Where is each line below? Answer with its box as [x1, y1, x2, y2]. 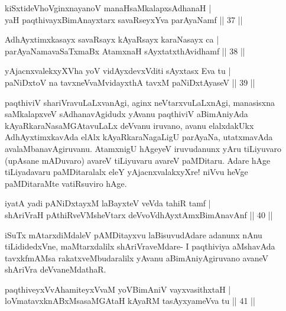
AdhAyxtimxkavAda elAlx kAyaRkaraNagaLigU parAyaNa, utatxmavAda [5, 131, 273, 143]
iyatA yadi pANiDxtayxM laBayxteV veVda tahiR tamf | [5, 197, 211, 209]
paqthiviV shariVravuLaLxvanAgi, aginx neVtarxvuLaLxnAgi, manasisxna [5, 96, 275, 108]
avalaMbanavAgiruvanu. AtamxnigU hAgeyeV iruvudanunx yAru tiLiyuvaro [5, 142, 281, 154]
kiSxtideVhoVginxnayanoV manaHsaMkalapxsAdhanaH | [5, 2, 212, 14]
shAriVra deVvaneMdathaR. [5, 263, 106, 276]
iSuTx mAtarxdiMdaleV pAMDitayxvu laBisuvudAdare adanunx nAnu [5, 228, 262, 241]
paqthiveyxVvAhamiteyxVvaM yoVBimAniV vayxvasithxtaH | [5, 283, 231, 295]
